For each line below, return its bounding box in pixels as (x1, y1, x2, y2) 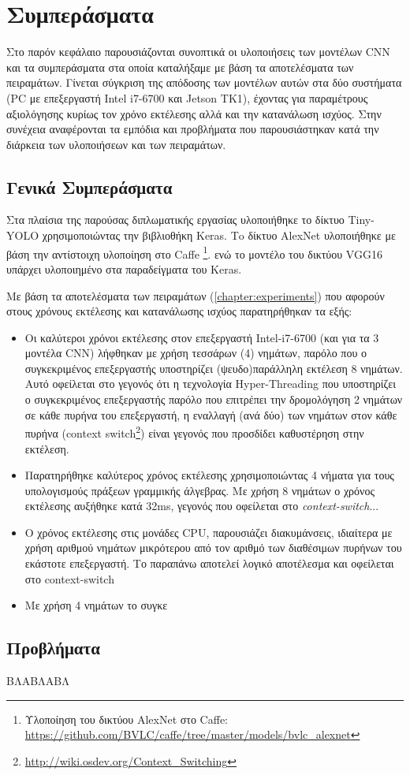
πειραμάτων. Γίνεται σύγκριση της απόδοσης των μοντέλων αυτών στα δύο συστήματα (6, 74, 402, 91)
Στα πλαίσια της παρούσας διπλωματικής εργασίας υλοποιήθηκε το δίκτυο (6, 211, 345, 228)
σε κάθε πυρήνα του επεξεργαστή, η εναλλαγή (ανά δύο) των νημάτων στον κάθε (24, 406, 397, 423)
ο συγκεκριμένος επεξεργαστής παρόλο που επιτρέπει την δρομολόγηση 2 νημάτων (24, 391, 403, 408)
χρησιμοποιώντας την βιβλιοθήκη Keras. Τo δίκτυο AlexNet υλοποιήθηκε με (42, 227, 396, 244)
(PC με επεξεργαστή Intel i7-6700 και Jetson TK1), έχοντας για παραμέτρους (6, 89, 368, 106)
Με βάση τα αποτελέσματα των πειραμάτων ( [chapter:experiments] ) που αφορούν (6, 287, 385, 304)
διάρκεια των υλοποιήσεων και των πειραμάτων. (6, 136, 226, 152)
